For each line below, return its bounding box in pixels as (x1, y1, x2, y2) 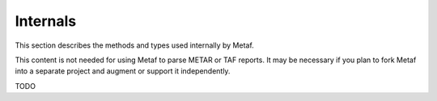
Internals (15, 12, 77, 30)
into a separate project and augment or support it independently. (15, 66, 231, 76)
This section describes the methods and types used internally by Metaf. (15, 40, 254, 50)
